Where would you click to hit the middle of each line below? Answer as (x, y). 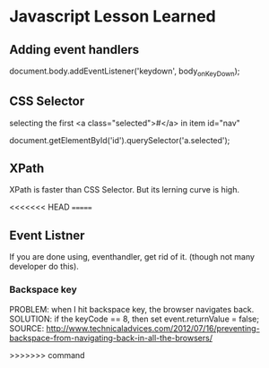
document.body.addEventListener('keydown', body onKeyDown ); (125, 72)
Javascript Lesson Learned (113, 17)
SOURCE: (27, 328)
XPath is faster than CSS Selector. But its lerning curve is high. (125, 190)
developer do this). (44, 267)
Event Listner (47, 235)
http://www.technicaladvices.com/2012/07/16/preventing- (153, 328)
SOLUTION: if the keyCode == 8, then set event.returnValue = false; (134, 319)
